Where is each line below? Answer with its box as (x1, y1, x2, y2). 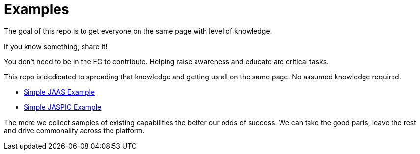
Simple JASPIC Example (24, 103, 102, 111)
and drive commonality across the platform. (4, 126, 145, 135)
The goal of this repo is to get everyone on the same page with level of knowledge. (4, 26, 272, 35)
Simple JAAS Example (24, 87, 95, 96)
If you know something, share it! (4, 42, 108, 51)
